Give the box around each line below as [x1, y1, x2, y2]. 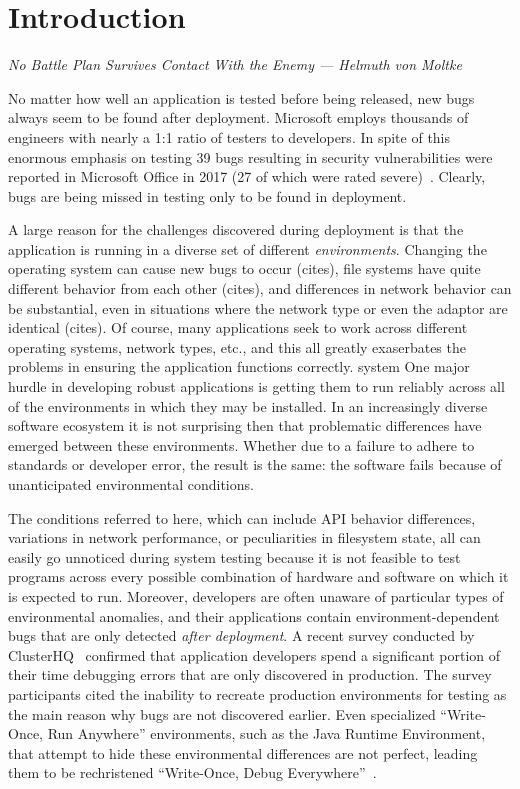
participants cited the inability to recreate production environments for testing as [8, 683, 507, 704]
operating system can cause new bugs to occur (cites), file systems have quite [8, 258, 481, 279]
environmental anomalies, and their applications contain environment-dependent [8, 605, 500, 626]
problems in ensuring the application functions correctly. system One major [8, 356, 470, 377]
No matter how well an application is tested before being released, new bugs [8, 87, 475, 108]
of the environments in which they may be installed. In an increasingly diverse [8, 395, 488, 416]
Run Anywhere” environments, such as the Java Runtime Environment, [47, 723, 486, 744]
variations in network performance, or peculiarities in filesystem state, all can [8, 527, 481, 548]
